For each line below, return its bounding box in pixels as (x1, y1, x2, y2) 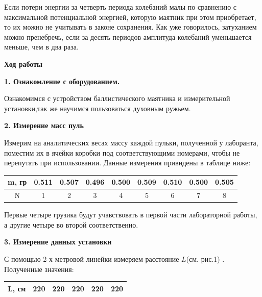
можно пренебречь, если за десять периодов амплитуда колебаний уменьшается (4, 31, 252, 42)
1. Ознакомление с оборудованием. (4, 76, 120, 86)
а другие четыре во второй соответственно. (4, 219, 138, 230)
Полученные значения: (4, 263, 74, 274)
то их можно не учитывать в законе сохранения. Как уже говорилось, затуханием (4, 21, 257, 32)
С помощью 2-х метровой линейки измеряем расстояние (4, 253, 179, 264)
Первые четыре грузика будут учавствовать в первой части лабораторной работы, (4, 209, 257, 220)
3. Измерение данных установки (4, 236, 112, 247)
